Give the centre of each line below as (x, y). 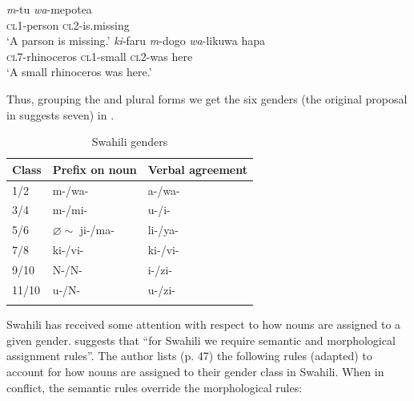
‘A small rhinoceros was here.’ (79, 72)
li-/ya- (163, 230)
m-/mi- (70, 210)
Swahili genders (130, 142)
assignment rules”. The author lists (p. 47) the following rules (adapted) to (189, 356)
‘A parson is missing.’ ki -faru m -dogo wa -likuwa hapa (136, 41)
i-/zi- (160, 269)
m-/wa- (70, 190)
